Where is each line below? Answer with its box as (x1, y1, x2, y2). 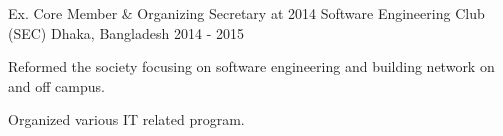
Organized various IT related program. (8, 109, 245, 130)
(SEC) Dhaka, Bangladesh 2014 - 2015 (8, 22, 244, 43)
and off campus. (8, 75, 105, 96)
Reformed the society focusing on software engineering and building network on (8, 56, 495, 77)
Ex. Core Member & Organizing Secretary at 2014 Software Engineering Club (8, 3, 485, 23)
